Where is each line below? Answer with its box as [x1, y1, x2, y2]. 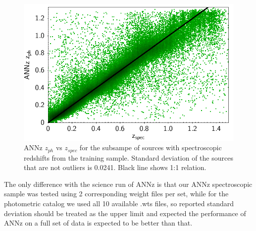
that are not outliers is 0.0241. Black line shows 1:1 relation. [24, 162, 206, 173]
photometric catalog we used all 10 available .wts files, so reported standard [4, 198, 234, 209]
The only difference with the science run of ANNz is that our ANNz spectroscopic [4, 178, 253, 189]
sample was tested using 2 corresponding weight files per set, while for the [4, 188, 229, 199]
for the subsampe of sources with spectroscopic [79, 142, 222, 153]
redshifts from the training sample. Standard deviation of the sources [24, 152, 233, 163]
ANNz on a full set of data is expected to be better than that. [4, 218, 193, 228]
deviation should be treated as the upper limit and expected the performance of [4, 208, 246, 218]
